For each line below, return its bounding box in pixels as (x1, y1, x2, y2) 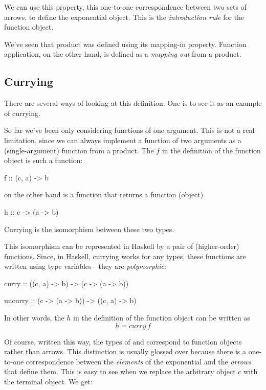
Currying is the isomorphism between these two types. (4, 223, 174, 234)
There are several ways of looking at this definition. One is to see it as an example (4, 98, 262, 108)
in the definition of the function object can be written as (73, 312, 250, 323)
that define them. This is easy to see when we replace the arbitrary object (4, 366, 236, 377)
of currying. (4, 107, 40, 118)
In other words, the (4, 312, 64, 323)
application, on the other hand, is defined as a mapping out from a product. (4, 49, 241, 59)
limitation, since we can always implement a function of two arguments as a (4, 134, 241, 145)
